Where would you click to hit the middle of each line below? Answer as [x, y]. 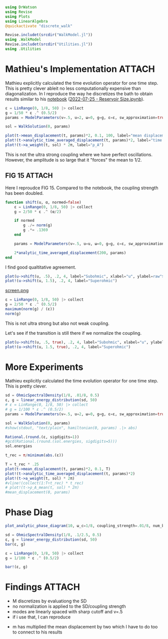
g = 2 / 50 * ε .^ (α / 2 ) [38, 212]
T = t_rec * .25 [22, 464]
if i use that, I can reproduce [41, 617]
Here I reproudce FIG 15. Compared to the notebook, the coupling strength [82, 188]
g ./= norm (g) [38, 225]
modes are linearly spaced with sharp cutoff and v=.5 [67, 612]
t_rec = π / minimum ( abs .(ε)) [34, 455]
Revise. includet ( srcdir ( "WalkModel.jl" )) [49, 35]
